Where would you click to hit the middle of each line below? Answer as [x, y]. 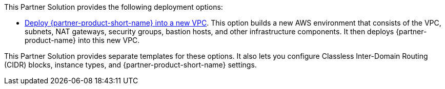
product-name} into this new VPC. [82, 40]
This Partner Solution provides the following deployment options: [114, 7]
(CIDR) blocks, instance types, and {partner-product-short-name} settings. [130, 65]
